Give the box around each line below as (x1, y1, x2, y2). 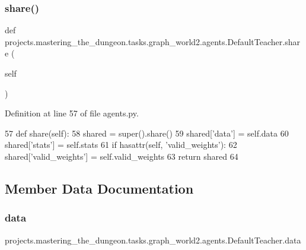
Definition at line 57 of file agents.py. (5, 107, 139, 119)
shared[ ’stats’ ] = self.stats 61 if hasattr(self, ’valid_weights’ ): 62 (5, 138, 237, 151)
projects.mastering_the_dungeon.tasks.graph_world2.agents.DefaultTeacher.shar (5, 35, 300, 48)
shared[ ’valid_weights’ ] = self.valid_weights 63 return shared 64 (5, 150, 238, 162)
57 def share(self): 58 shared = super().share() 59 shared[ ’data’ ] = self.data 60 (5, 126, 289, 139)
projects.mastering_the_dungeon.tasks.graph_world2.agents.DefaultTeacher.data (5, 233, 301, 246)
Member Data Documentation (5, 179, 194, 197)
